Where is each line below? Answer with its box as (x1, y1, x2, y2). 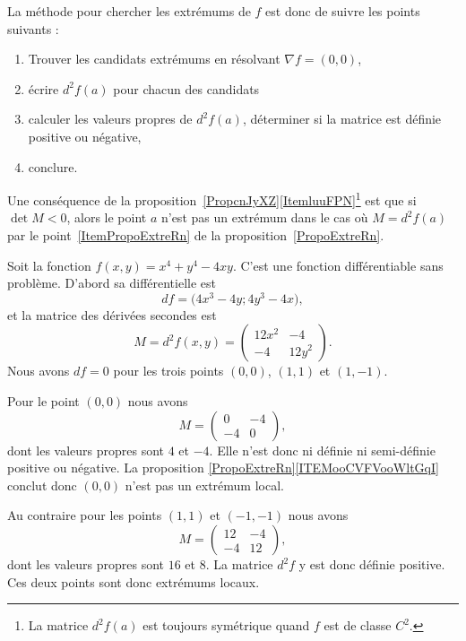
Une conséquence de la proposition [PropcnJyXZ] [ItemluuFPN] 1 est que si (7, 188, 417, 209)
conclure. (28, 157, 78, 176)
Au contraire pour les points (7, 506, 162, 524)
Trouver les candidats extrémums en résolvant (28, 49, 280, 68)
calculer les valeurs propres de (28, 109, 193, 128)
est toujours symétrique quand (142, 616, 310, 635)
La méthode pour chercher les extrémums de (7, 2, 251, 20)
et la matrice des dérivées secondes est (7, 305, 217, 324)
